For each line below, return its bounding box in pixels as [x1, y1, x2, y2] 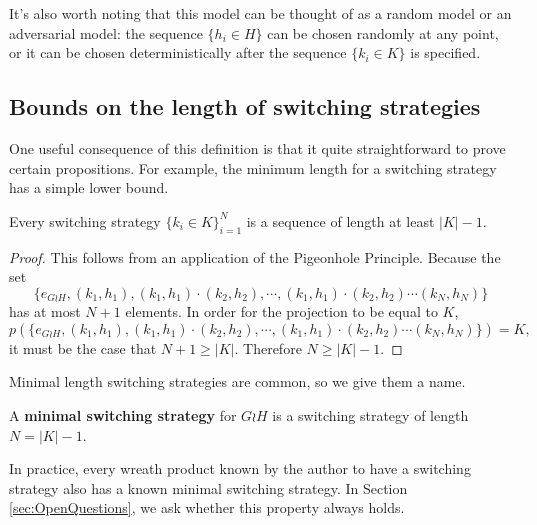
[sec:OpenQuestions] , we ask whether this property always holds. [9, 497, 405, 518]
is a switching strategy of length [272, 404, 469, 425]
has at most [9, 301, 81, 322]
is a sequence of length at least [246, 210, 435, 231]
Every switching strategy [9, 210, 161, 231]
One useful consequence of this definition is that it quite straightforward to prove [9, 137, 506, 158]
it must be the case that [9, 337, 157, 358]
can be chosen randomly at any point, [267, 22, 499, 43]
